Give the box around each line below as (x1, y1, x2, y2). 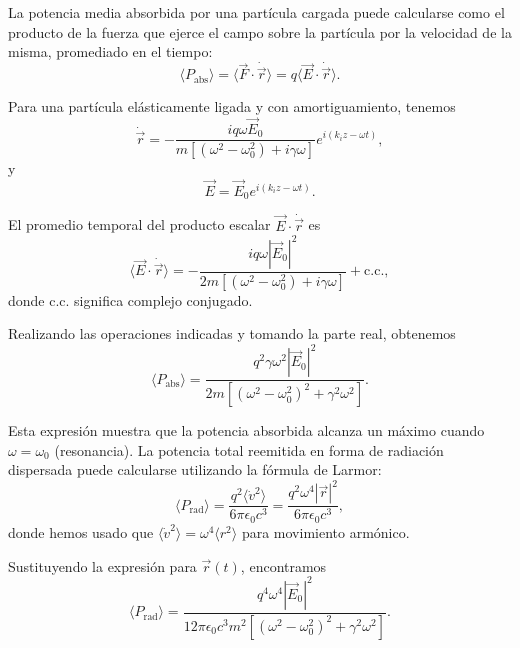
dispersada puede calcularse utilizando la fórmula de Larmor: (8, 459, 382, 480)
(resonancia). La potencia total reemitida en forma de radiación (54, 439, 444, 460)
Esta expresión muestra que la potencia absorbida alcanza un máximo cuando (8, 420, 485, 441)
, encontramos (240, 555, 327, 576)
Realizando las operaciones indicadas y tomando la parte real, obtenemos (8, 323, 456, 344)
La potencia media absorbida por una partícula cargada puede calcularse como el (8, 2, 505, 22)
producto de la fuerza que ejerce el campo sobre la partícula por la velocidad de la (8, 21, 512, 42)
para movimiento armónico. (241, 521, 410, 542)
